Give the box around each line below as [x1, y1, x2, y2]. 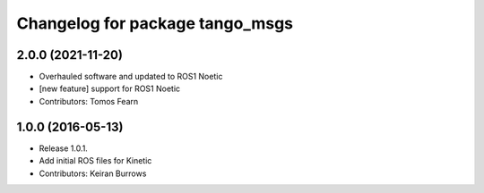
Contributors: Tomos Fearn [39, 96, 139, 106]
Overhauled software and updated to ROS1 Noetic [39, 71, 223, 82]
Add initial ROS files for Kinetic [39, 155, 152, 166]
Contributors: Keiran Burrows [39, 168, 147, 179]
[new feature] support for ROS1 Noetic [39, 83, 181, 94]
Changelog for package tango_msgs [16, 13, 294, 33]
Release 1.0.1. [39, 143, 89, 154]
